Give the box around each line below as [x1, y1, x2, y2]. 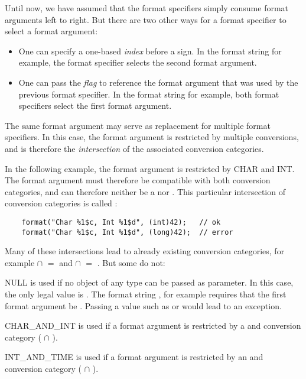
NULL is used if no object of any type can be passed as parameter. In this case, [5, 276, 294, 289]
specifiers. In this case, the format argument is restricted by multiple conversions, [5, 131, 299, 143]
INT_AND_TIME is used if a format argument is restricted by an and [5, 351, 263, 363]
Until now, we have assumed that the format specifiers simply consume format [5, 2, 289, 14]
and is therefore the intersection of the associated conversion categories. [5, 142, 264, 154]
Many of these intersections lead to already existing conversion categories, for [5, 245, 285, 257]
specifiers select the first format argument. [18, 99, 172, 112]
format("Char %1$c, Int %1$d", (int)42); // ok [21, 218, 221, 226]
